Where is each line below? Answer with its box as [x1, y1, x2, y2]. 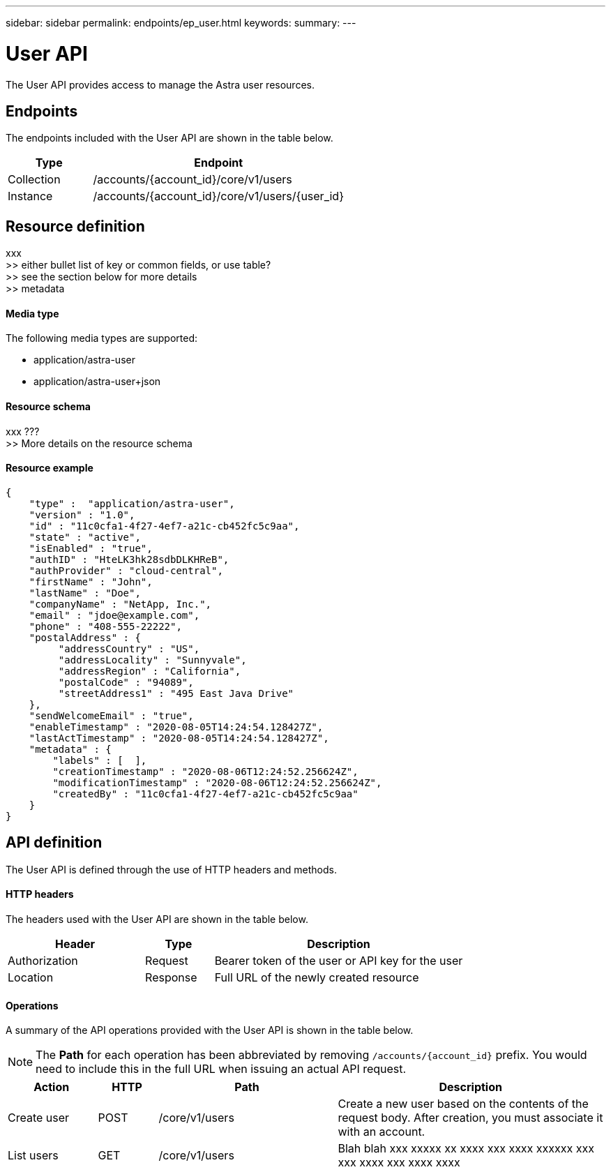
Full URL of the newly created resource [214, 970, 419, 984]
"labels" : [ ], [52, 754, 147, 766]
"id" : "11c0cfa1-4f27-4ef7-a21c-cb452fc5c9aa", [29, 520, 300, 532]
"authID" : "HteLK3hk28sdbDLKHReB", [29, 553, 229, 565]
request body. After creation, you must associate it [338, 1111, 603, 1125]
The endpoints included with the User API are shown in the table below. [6, 132, 333, 144]
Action [33, 1080, 70, 1095]
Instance [8, 189, 53, 204]
